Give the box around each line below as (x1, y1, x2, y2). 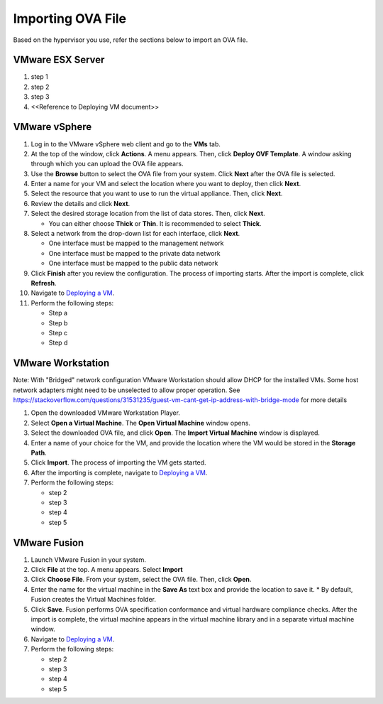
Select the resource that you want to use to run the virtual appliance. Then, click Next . (30, 189, 283, 198)
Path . (30, 448, 47, 457)
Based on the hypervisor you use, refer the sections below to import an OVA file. (13, 36, 248, 44)
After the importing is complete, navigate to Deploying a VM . (30, 468, 208, 477)
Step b (48, 318, 68, 327)
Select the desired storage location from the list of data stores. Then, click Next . (30, 210, 265, 218)
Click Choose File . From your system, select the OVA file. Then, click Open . (30, 575, 252, 584)
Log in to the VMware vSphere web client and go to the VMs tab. (30, 139, 221, 148)
